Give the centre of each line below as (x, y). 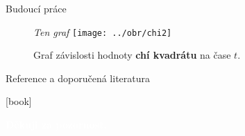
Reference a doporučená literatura (78, 78)
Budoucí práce (36, 8)
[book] (19, 101)
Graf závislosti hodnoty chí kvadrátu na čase (132, 55)
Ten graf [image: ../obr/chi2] (103, 31)
